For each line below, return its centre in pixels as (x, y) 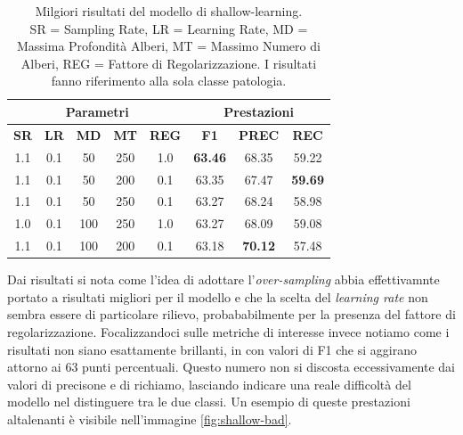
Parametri (97, 111)
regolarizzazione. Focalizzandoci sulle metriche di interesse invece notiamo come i (228, 331)
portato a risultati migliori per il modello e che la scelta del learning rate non (218, 296)
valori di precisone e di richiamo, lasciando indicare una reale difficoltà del (209, 384)
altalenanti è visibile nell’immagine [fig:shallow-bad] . (150, 419)
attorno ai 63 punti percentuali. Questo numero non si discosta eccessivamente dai (231, 367)
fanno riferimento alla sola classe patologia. (169, 81)
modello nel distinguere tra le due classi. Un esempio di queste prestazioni (209, 402)
